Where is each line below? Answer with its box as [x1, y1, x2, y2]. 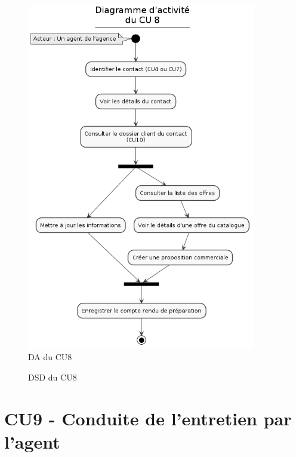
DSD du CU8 [28, 370, 77, 383]
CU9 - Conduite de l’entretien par [4, 406, 292, 430]
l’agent [4, 429, 60, 453]
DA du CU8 [28, 351, 72, 363]
